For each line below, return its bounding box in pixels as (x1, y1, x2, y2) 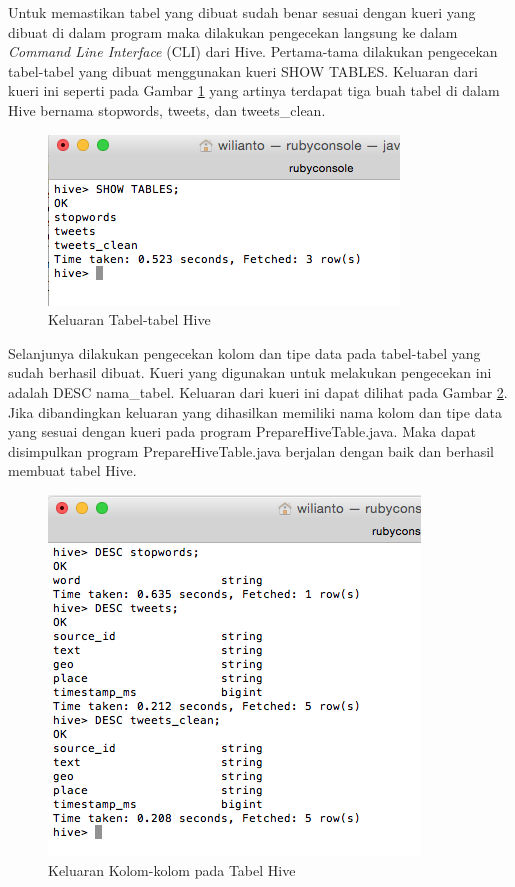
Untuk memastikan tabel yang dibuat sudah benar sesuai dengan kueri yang (8, 2, 476, 22)
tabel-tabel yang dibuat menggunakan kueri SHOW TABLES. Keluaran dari (8, 60, 478, 81)
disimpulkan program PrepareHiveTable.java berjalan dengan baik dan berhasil (8, 440, 495, 461)
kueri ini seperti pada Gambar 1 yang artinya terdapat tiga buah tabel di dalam (8, 80, 500, 101)
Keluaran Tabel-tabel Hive (48, 309, 211, 330)
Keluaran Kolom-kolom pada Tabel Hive (48, 859, 296, 880)
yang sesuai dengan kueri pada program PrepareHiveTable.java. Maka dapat (8, 421, 477, 442)
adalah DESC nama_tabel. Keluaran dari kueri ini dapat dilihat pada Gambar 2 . (8, 381, 508, 402)
